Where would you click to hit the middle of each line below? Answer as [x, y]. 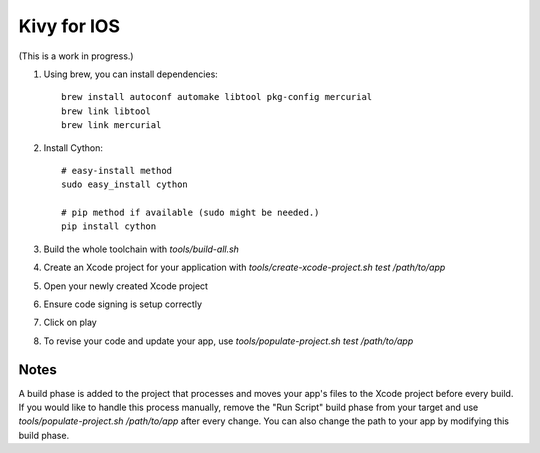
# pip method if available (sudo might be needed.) [190, 213]
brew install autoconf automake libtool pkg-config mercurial [217, 97]
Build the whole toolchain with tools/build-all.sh [141, 249]
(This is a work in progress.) [76, 56]
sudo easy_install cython [125, 184]
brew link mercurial [111, 125]
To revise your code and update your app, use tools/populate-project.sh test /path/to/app [228, 341]
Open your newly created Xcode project [126, 286]
